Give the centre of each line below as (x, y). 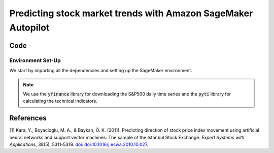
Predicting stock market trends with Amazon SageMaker (131, 13)
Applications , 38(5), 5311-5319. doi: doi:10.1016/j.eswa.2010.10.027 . (79, 144)
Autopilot (29, 27)
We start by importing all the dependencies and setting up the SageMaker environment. (101, 71)
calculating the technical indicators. (60, 101)
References (28, 118)
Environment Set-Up (35, 60)
